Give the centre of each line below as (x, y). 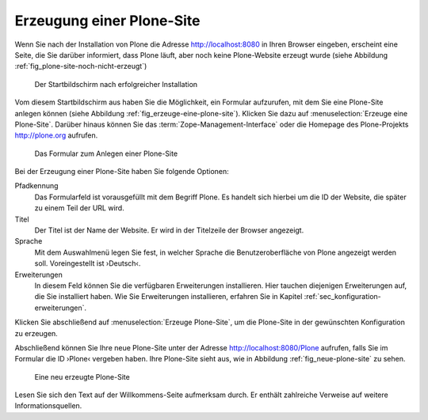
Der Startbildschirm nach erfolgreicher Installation (116, 84)
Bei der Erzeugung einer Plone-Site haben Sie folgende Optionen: (122, 172)
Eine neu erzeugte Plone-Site (82, 376)
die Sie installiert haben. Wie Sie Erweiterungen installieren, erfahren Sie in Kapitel (168, 297)
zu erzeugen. (36, 333)
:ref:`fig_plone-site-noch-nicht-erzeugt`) (81, 66)
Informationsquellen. (48, 406)
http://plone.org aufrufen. (56, 135)
